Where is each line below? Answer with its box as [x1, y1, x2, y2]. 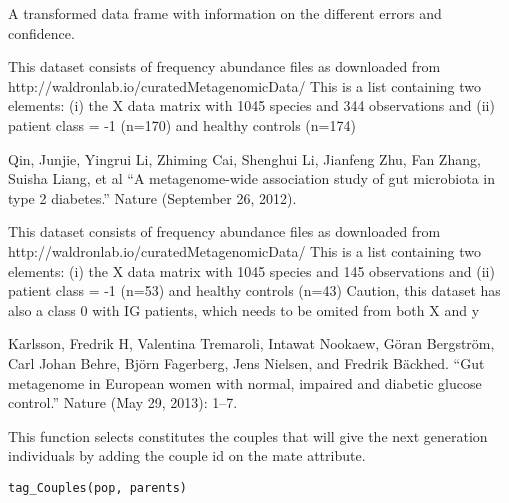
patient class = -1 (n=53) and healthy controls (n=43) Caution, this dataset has [8, 280, 501, 301]
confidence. [8, 22, 75, 43]
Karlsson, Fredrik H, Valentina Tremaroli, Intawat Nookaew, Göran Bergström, [8, 333, 495, 354]
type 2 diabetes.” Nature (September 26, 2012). [8, 187, 297, 208]
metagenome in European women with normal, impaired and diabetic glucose [8, 372, 482, 393]
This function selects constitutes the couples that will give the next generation [8, 425, 488, 446]
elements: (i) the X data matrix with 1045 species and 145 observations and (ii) [8, 260, 495, 281]
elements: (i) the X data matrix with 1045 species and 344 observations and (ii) [8, 95, 495, 116]
